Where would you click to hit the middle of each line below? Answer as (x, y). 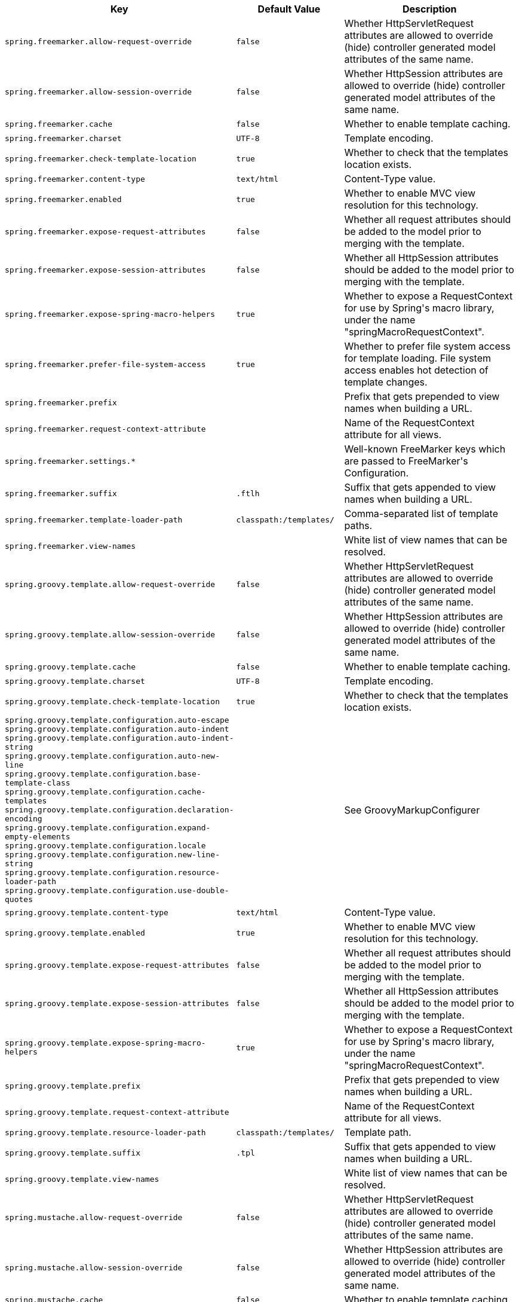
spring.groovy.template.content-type (87, 912)
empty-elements (38, 837)
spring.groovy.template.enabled (75, 933)
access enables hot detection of (416, 370)
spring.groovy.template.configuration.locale (105, 846)
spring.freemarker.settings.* (70, 461)
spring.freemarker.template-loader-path (94, 519)
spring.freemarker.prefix (61, 402)
